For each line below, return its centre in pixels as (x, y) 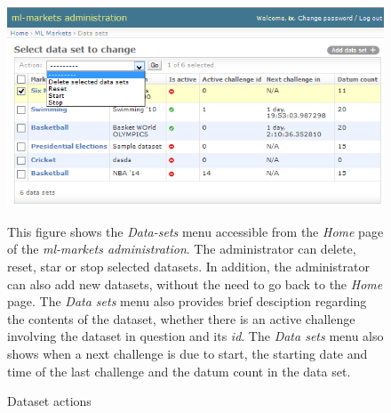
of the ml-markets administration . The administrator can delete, (182, 249)
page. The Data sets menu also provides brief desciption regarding (187, 301)
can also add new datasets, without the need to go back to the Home (195, 283)
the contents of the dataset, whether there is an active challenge (181, 318)
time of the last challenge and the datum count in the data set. (179, 371)
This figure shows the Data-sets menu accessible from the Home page (195, 231)
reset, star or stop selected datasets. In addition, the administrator (188, 267)
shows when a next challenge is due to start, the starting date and (188, 354)
